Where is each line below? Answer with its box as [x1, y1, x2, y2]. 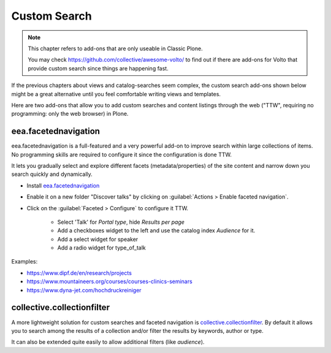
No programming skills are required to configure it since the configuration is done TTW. [11, 151, 232, 158]
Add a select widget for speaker [57, 235, 139, 243]
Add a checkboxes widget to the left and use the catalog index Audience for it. [57, 227, 256, 234]
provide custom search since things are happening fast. [28, 64, 169, 72]
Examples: [11, 258, 38, 265]
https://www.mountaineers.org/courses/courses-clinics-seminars [26, 278, 192, 285]
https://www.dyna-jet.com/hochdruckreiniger [26, 286, 142, 294]
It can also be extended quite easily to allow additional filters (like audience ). [11, 338, 205, 346]
